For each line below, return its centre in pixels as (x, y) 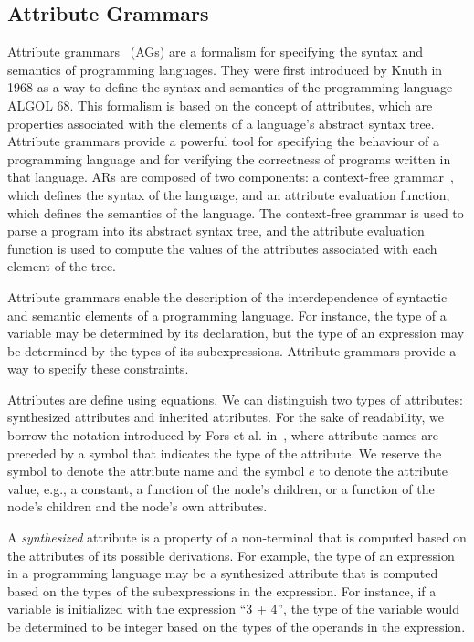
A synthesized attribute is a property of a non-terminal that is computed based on (237, 537)
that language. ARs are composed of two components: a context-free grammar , (231, 177)
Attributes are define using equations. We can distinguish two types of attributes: (235, 399)
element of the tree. (62, 266)
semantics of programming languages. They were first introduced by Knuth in (225, 69)
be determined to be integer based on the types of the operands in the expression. (237, 627)
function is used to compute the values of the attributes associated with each (222, 248)
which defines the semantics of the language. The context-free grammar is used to (236, 212)
